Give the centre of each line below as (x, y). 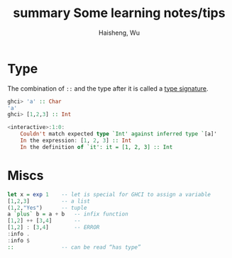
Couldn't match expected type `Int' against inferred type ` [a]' (119, 134)
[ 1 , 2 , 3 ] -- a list (49, 201)
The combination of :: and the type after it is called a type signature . (108, 88)
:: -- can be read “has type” (74, 247)
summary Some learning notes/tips (119, 13)
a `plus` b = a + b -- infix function (68, 214)
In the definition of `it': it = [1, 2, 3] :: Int (96, 147)
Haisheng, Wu (119, 33)
